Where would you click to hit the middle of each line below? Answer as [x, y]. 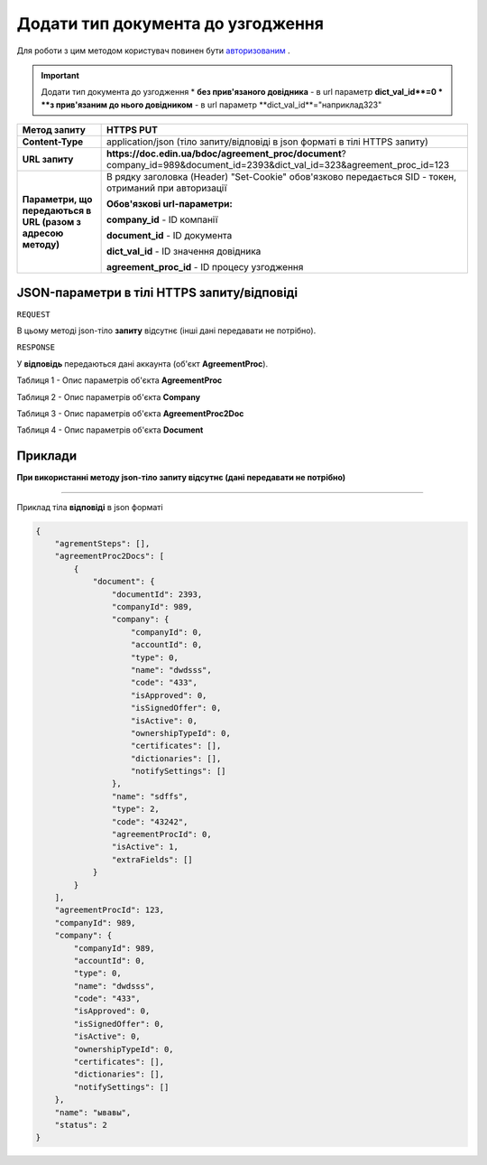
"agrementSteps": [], [102, 544]
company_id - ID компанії [162, 219]
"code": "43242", [150, 821]
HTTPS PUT [132, 130]
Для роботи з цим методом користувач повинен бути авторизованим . [153, 51]
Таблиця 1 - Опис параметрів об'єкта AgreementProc [119, 380]
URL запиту [48, 160]
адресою [43, 233]
